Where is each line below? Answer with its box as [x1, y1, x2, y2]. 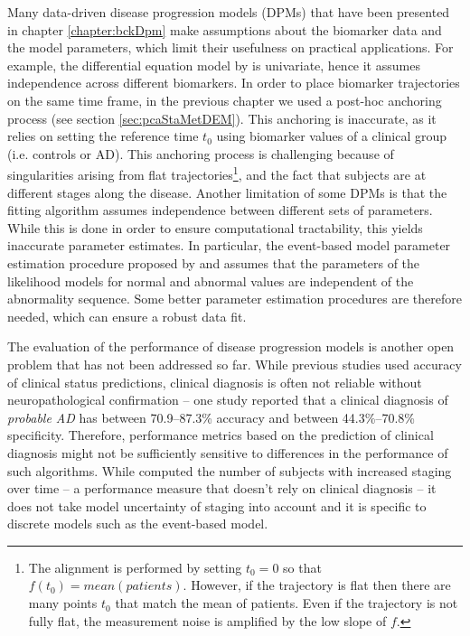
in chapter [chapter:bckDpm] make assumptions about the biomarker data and [7, 20, 442, 39]
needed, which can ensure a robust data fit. [7, 306, 247, 325]
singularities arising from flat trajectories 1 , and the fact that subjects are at [7, 163, 427, 183]
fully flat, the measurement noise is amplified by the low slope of [28, 611, 387, 630]
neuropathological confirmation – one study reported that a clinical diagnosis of [7, 390, 448, 409]
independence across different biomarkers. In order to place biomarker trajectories [7, 73, 460, 92]
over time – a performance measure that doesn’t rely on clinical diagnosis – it [7, 479, 437, 498]
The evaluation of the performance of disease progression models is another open [7, 337, 455, 356]
